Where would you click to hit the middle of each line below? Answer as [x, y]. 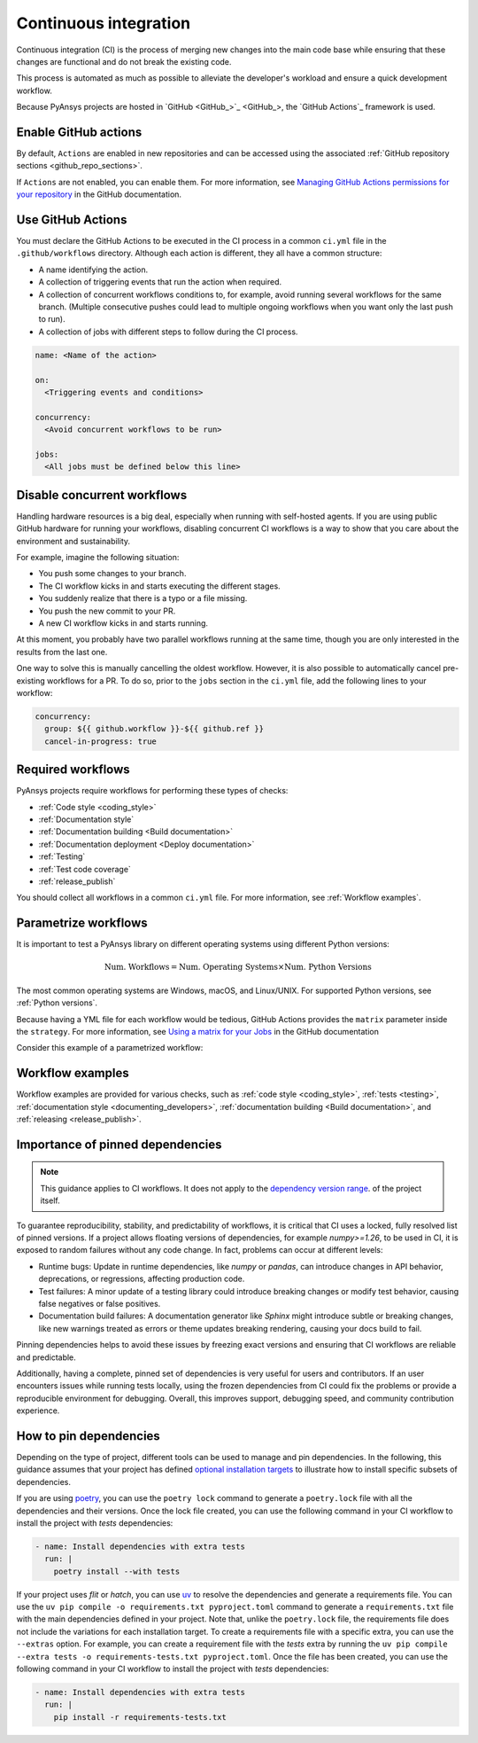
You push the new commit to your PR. [107, 611]
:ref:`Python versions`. [57, 1003]
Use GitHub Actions [72, 220]
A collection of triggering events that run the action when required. [160, 282]
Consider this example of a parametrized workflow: [110, 1048]
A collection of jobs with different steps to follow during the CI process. [168, 332]
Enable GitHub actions [79, 132]
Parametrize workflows [82, 923]
